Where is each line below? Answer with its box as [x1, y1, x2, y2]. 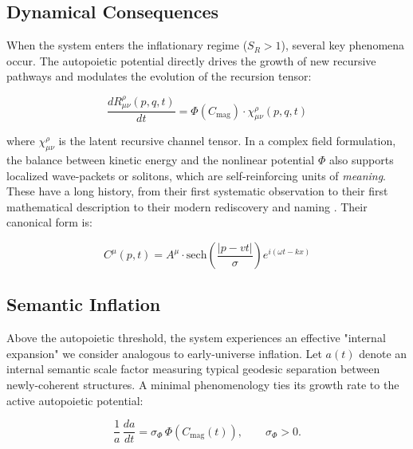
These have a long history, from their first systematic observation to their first [6, 183, 388, 199]
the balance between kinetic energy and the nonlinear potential [6, 152, 315, 168]
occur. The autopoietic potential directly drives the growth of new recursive [6, 52, 376, 69]
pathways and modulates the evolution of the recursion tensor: [6, 68, 312, 85]
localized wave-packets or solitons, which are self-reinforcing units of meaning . [6, 167, 387, 183]
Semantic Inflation [6, 292, 161, 317]
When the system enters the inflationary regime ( [6, 37, 248, 53]
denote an [359, 345, 407, 361]
